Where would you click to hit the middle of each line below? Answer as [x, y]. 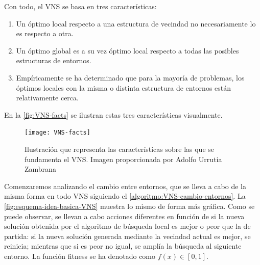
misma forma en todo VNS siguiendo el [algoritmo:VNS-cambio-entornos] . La [125, 196]
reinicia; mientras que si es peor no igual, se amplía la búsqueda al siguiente [123, 246]
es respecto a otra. [45, 33]
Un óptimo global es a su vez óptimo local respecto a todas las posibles [127, 50]
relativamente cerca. [47, 98]
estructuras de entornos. [54, 60]
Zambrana [40, 169]
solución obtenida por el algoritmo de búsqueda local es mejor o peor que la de [127, 226]
